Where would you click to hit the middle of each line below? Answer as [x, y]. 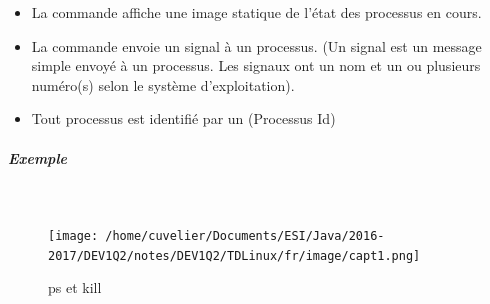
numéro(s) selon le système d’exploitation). [163, 84]
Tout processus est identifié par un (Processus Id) [183, 118]
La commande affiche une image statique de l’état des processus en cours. [256, 12]
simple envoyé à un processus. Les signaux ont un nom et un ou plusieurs [256, 65]
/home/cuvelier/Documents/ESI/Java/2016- [245, 236]
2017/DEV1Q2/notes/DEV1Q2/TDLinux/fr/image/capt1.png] [234, 255]
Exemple [37, 157]
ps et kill [75, 287]
